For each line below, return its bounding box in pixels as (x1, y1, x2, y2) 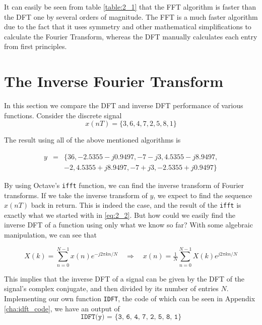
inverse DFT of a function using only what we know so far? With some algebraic (4, 219, 253, 230)
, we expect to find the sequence (153, 190, 252, 200)
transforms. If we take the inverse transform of (4, 190, 148, 200)
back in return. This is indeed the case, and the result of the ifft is (31, 200, 241, 210)
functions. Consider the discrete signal (4, 110, 122, 120)
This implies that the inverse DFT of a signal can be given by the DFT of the (4, 273, 245, 284)
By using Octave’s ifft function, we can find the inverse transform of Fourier (4, 179, 244, 190)
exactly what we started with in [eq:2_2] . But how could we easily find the (4, 209, 235, 220)
